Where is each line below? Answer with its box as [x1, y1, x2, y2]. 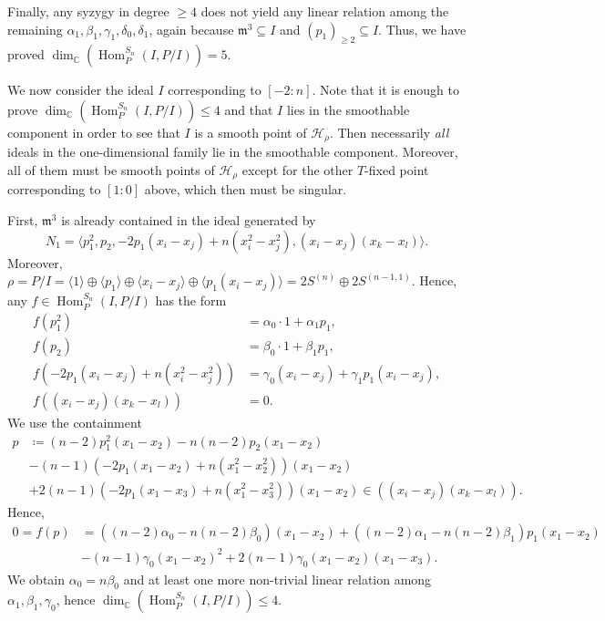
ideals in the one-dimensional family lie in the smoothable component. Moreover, [7, 142, 458, 161]
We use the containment [7, 412, 142, 431]
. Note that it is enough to [312, 80, 460, 99]
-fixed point [364, 160, 429, 180]
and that [224, 99, 273, 119]
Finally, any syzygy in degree [7, 2, 169, 20]
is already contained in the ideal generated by [61, 211, 316, 230]
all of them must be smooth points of [7, 160, 215, 180]
